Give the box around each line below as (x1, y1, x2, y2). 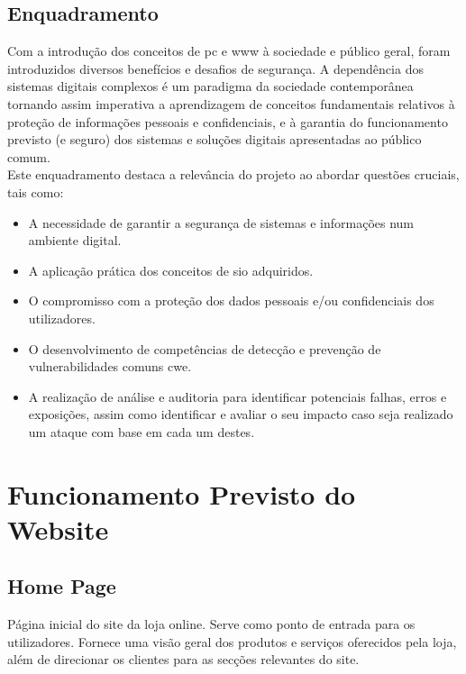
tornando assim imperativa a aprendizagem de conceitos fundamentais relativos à (7, 94, 455, 113)
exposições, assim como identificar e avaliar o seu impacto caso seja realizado (28, 405, 453, 424)
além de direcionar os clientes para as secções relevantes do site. (7, 650, 360, 669)
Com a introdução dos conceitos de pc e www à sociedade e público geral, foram (7, 41, 451, 60)
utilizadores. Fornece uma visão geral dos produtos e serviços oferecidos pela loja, (7, 632, 457, 651)
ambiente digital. (28, 231, 122, 250)
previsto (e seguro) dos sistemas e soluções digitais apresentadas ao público (7, 130, 422, 149)
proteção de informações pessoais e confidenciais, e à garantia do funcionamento (7, 112, 448, 131)
